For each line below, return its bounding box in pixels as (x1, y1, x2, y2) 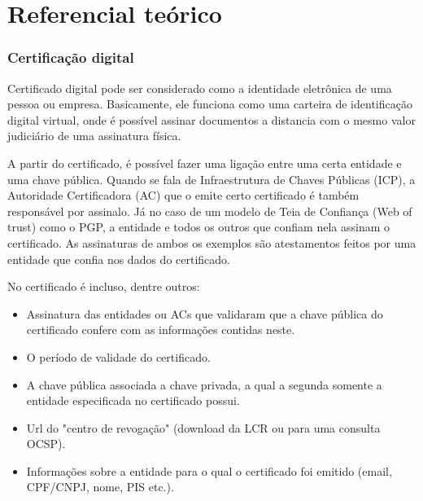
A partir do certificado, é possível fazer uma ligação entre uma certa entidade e (7, 154, 402, 171)
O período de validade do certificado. (26, 348, 211, 365)
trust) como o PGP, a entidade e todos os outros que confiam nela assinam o (7, 218, 390, 235)
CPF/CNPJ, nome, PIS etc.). (26, 478, 174, 495)
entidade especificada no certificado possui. (26, 392, 240, 409)
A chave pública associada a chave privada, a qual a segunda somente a (26, 376, 382, 393)
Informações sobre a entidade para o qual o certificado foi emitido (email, (26, 462, 392, 479)
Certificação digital (7, 47, 134, 68)
